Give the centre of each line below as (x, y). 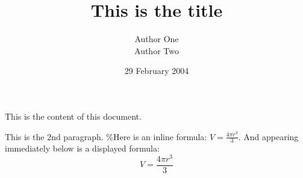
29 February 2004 (157, 71)
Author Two (157, 50)
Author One (157, 39)
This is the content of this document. (73, 116)
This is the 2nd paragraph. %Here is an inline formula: (106, 136)
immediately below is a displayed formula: (82, 148)
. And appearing (268, 136)
